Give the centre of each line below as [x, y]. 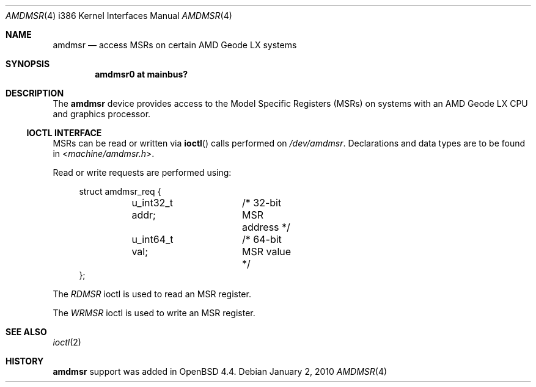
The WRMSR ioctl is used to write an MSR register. [154, 313]
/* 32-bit [262, 203]
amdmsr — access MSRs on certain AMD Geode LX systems [175, 45]
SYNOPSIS [28, 64]
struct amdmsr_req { [120, 191]
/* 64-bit [262, 239]
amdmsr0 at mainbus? [141, 74]
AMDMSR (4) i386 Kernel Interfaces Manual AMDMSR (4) [119, 16]
